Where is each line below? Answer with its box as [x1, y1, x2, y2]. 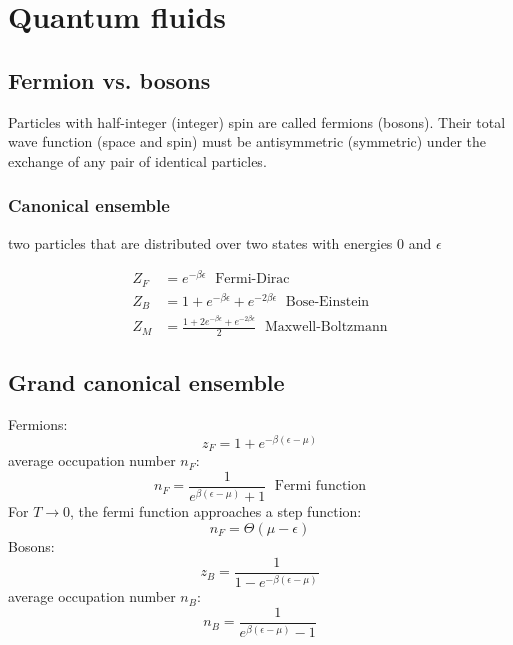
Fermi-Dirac [215, 272, 290, 287]
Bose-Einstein [285, 294, 370, 309]
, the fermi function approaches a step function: [70, 501, 362, 522]
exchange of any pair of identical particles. [8, 150, 267, 171]
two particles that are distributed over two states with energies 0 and [8, 232, 432, 253]
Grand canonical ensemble [8, 367, 285, 398]
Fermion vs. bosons [8, 64, 211, 95]
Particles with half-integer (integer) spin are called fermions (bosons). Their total [8, 111, 506, 132]
